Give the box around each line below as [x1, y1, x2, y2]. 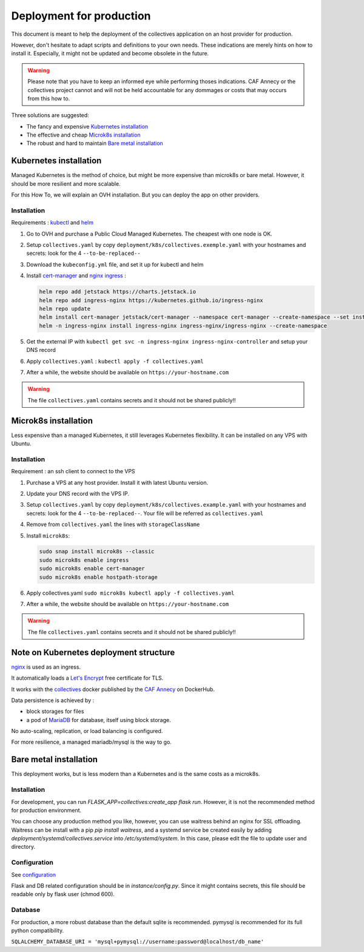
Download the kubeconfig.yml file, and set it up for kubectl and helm [26, 261, 204, 268]
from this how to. [27, 95, 70, 102]
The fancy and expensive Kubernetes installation [26, 123, 149, 130]
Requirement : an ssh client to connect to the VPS [11, 468, 136, 475]
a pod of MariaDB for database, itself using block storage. [26, 716, 171, 723]
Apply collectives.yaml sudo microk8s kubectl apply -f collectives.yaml [26, 589, 235, 596]
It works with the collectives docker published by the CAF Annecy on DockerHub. [11, 686, 215, 693]
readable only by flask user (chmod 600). [11, 891, 115, 898]
